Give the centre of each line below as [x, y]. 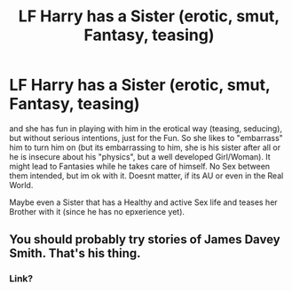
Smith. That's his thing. [75, 253]
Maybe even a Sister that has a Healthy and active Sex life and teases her [143, 202]
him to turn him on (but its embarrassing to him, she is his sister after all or [145, 147]
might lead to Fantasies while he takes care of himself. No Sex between [140, 166]
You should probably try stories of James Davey [145, 240]
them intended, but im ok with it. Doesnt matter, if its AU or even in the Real [146, 176]
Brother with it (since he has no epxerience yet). [97, 211]
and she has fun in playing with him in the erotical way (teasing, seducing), [146, 128]
